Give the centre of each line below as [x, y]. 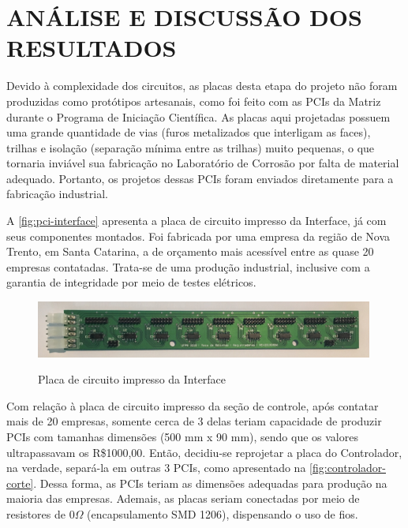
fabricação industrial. [57, 194]
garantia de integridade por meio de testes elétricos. [131, 282]
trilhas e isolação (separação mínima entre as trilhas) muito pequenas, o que [191, 147]
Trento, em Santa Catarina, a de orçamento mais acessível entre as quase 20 [190, 251]
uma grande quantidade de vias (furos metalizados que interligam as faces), [189, 132]
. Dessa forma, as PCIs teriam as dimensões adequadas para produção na [210, 483]
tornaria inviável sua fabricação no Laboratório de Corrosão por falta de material [203, 163]
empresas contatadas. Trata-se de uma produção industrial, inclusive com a [188, 266]
